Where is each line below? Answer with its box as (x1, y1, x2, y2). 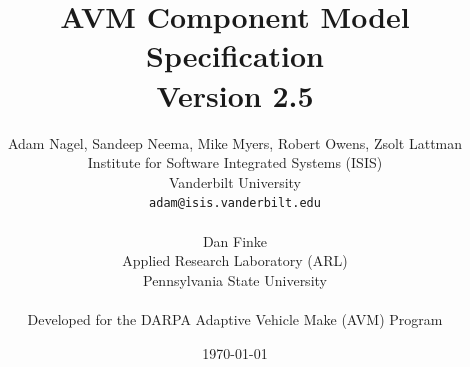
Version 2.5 (156, 74, 314, 115)
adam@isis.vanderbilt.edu (149, 196, 321, 211)
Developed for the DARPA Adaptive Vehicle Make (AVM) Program (27, 308, 443, 329)
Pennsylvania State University (143, 269, 327, 290)
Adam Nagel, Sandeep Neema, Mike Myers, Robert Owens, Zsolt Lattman (7, 132, 463, 153)
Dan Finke (202, 230, 268, 251)
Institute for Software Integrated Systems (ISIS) (87, 152, 383, 173)
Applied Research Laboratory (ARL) (122, 250, 348, 271)
